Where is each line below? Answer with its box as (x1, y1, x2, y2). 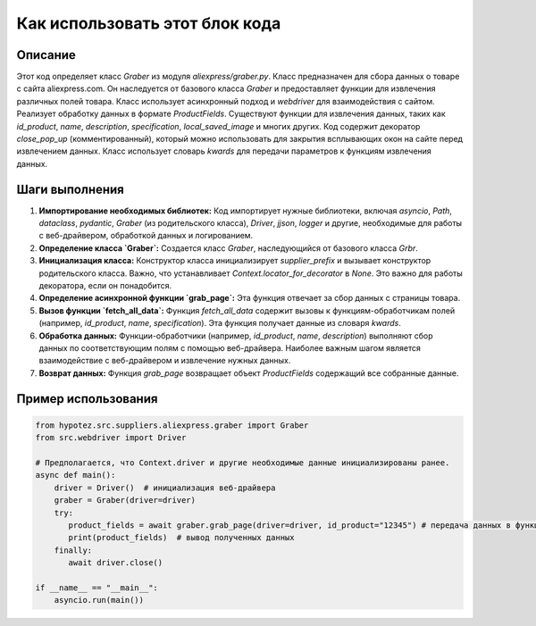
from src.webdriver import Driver (35, 433, 187, 443)
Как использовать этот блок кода (16, 13, 281, 33)
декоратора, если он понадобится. (38, 280, 172, 291)
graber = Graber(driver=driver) (54, 496, 197, 505)
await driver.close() (68, 558, 163, 568)
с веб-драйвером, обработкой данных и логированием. (38, 230, 254, 241)
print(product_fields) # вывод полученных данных (68, 532, 295, 543)
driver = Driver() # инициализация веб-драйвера (54, 482, 276, 493)
